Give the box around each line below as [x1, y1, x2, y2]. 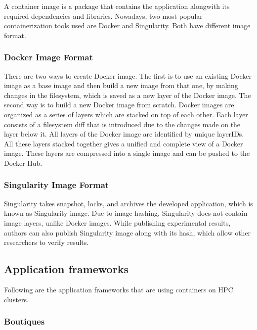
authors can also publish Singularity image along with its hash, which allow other [4, 227, 251, 237]
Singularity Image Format [4, 179, 109, 191]
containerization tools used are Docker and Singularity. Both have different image [4, 20, 251, 31]
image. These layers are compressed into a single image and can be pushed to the [4, 148, 250, 158]
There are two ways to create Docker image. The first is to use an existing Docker [4, 70, 252, 81]
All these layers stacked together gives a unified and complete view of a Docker [4, 138, 243, 148]
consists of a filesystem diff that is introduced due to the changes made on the [4, 119, 241, 129]
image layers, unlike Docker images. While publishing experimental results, [4, 217, 231, 228]
